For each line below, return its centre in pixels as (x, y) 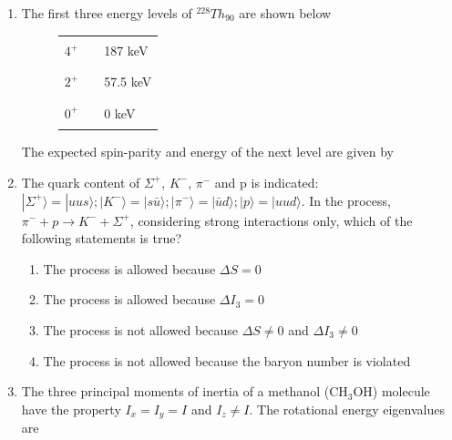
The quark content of (81, 182)
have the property (71, 409)
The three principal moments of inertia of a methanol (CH (185, 391)
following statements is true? (102, 238)
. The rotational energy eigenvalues (347, 409)
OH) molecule (391, 391)
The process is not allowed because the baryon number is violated (227, 360)
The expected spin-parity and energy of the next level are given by (207, 152)
